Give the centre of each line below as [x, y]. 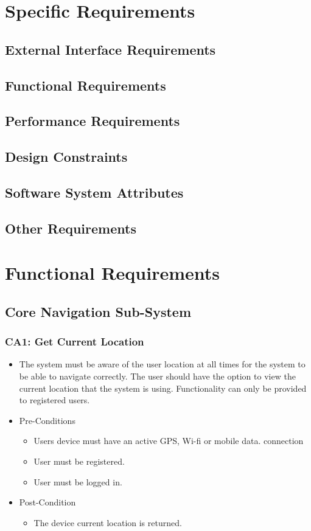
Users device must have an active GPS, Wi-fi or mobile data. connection [169, 441]
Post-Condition [47, 502]
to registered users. [54, 400]
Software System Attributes [94, 192]
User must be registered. [79, 461]
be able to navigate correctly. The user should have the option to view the [157, 376]
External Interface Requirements [110, 49]
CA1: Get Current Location [75, 342]
